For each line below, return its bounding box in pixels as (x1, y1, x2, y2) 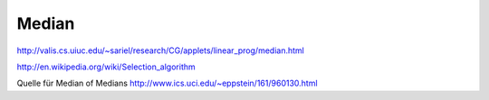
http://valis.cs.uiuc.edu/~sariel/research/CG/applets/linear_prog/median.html (16, 45, 305, 56)
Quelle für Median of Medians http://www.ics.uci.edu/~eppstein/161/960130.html (16, 77, 318, 89)
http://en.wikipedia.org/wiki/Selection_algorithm (16, 61, 197, 72)
